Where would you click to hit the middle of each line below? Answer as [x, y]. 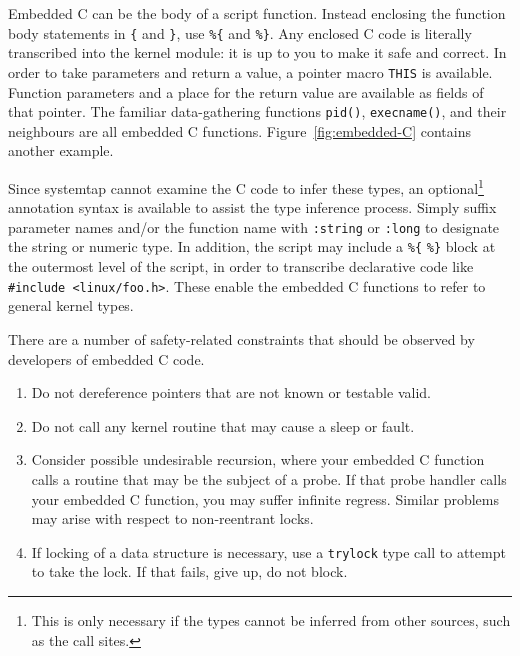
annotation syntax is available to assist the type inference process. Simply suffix [252, 207]
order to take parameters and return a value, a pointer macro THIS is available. [250, 71]
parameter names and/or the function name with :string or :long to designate [254, 226]
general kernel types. [71, 305]
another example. [61, 150]
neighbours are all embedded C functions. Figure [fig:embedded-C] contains [239, 130]
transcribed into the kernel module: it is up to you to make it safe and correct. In [257, 52]
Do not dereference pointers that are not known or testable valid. [231, 392]
